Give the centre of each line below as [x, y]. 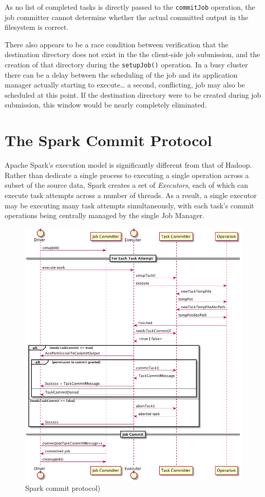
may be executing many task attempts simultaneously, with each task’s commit [129, 205]
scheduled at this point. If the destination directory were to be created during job [133, 94]
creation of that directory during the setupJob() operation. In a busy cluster [126, 65]
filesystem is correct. [37, 27]
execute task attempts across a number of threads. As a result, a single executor [131, 195]
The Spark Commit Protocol [108, 140]
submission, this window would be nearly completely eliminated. [106, 105]
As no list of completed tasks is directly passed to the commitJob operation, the [130, 7]
